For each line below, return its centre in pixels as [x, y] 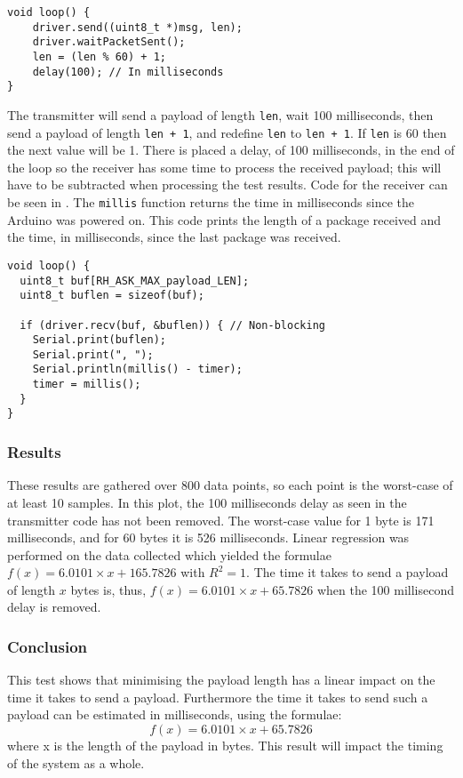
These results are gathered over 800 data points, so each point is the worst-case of [230, 485]
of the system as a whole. [76, 762]
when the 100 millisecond [385, 589]
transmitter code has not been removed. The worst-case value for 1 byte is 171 [221, 520]
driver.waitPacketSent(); [109, 42]
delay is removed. [54, 607]
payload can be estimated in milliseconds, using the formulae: [175, 714]
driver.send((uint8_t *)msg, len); [137, 27]
